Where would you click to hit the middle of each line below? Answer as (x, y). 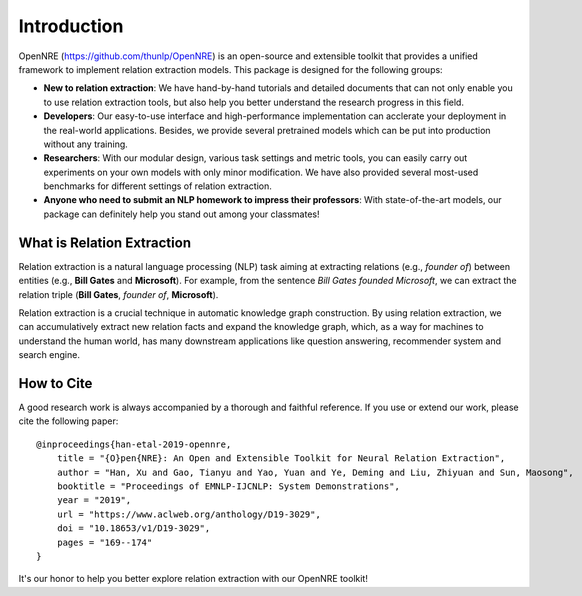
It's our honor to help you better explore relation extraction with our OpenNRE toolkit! (193, 579)
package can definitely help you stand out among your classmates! (181, 214)
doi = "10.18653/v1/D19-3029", (133, 528)
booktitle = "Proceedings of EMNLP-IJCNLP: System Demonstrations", (228, 486)
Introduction (71, 26)
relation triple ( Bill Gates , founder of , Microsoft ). (118, 294)
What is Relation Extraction (105, 242)
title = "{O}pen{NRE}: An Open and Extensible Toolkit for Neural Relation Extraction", (281, 458)
